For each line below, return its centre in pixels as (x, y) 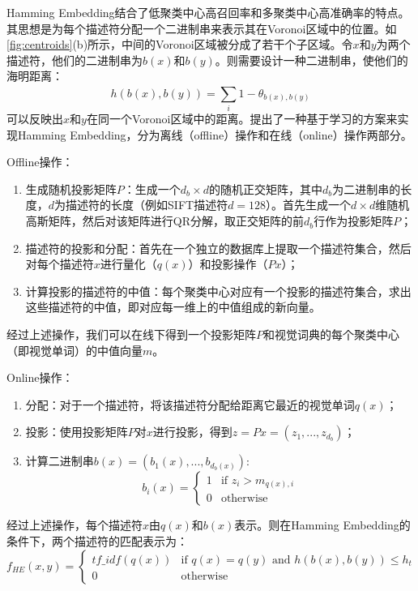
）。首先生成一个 (309, 205)
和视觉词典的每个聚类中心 (331, 334)
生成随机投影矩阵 (71, 188)
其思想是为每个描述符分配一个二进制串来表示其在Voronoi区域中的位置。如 (202, 28)
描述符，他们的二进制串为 (75, 60)
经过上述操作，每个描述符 (75, 525)
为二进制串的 (367, 188)
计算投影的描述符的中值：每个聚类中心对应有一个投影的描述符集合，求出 (218, 291)
